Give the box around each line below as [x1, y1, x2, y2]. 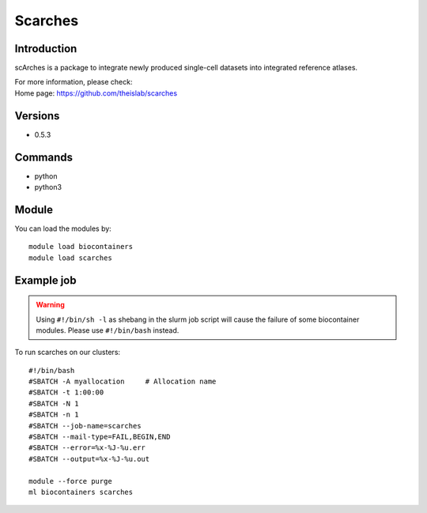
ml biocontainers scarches [28, 488, 134, 496]
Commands [14, 150, 74, 164]
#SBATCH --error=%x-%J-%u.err [28, 443, 146, 452]
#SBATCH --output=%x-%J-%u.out [28, 455, 150, 463]
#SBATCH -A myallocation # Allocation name [28, 377, 217, 387]
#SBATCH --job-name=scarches [28, 421, 142, 430]
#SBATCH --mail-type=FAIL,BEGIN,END [28, 432, 171, 442]
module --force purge [28, 477, 112, 485]
